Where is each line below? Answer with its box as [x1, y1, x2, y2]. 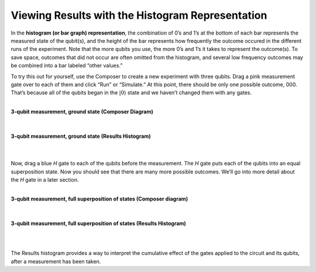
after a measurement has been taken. [11, 258, 101, 265]
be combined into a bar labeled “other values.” [11, 62, 123, 69]
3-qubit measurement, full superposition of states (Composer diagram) [11, 195, 188, 202]
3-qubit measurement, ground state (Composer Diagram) [11, 108, 153, 115]
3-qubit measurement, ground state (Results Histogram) [11, 132, 152, 140]
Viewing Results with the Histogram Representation [11, 9, 267, 22]
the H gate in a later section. [11, 176, 79, 183]
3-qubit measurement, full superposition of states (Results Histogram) [11, 220, 187, 227]
